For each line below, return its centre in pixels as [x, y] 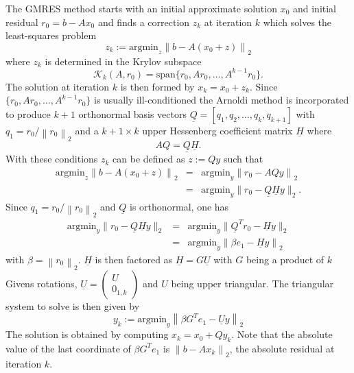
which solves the [297, 22]
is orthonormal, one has [179, 206]
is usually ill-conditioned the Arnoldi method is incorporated [221, 100]
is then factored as [134, 259]
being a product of [285, 259]
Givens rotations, [42, 284]
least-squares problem [51, 35]
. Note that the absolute [282, 334]
